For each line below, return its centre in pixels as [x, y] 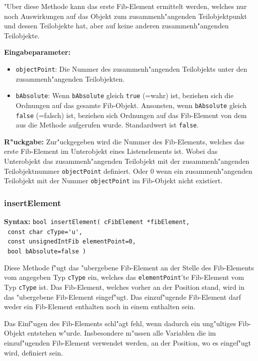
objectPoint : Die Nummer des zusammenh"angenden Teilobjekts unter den [131, 68]
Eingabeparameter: [37, 52]
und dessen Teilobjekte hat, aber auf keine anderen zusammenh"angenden [117, 26]
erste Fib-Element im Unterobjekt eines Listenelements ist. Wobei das [111, 151]
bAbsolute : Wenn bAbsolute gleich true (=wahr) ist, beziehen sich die [125, 95]
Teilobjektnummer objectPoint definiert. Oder [76, 171]
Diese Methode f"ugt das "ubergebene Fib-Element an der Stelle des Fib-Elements [129, 267]
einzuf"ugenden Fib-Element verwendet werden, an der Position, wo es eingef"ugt [128, 343]
